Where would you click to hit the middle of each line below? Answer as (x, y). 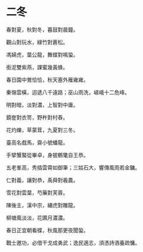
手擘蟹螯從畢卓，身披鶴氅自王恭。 (47, 155)
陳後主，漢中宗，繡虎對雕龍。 (42, 205)
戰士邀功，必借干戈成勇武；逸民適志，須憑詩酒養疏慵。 (73, 243)
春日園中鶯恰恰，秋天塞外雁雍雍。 (47, 80)
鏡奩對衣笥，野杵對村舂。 (37, 117)
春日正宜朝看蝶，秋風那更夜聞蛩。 (47, 230)
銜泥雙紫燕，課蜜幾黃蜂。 (37, 67)
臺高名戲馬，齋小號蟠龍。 (37, 142)
